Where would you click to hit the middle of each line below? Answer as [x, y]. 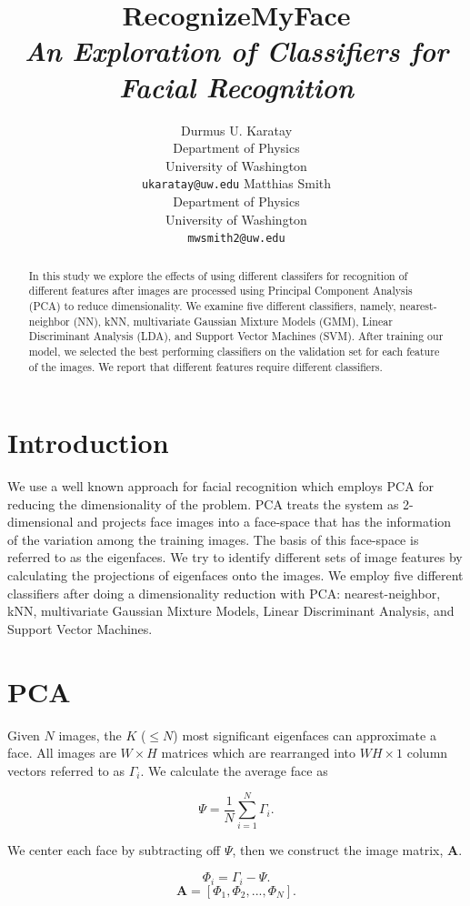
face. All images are [62, 753]
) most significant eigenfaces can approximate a [305, 735]
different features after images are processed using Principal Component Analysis [220, 291]
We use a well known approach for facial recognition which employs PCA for [221, 486]
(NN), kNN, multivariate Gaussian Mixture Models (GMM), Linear [233, 321]
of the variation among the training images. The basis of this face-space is [213, 539]
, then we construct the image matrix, [338, 850]
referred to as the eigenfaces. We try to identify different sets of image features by [235, 557]
